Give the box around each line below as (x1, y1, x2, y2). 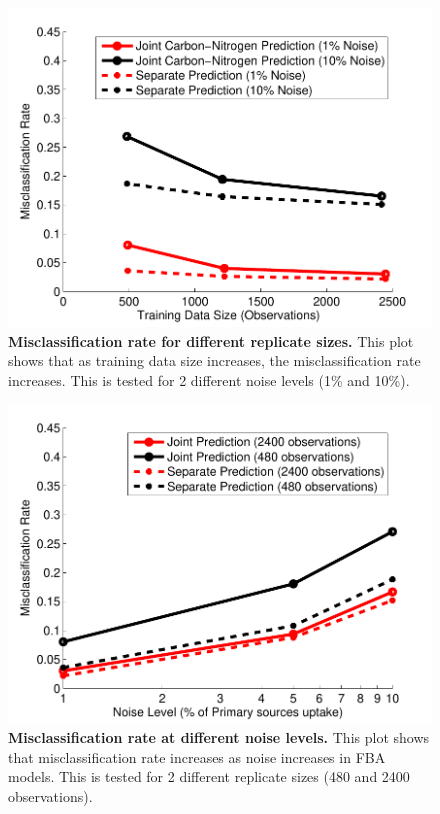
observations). (8, 785, 93, 806)
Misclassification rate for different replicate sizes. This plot (8, 330, 414, 351)
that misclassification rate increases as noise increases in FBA (8, 746, 386, 767)
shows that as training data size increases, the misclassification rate (8, 350, 421, 371)
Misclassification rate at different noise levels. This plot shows (8, 727, 430, 748)
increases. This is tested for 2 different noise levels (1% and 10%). (8, 369, 410, 390)
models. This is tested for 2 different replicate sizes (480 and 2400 (8, 766, 410, 787)
